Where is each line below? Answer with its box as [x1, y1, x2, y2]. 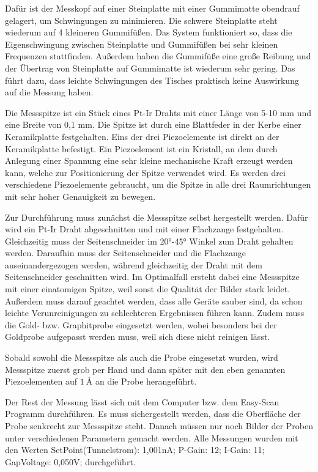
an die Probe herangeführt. [95, 375, 197, 388]
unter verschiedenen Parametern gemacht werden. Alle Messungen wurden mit [5, 431, 298, 444]
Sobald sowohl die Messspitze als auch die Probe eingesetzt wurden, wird [5, 351, 278, 364]
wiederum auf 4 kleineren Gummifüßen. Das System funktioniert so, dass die [5, 26, 292, 39]
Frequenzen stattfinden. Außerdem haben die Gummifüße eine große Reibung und [5, 50, 311, 62]
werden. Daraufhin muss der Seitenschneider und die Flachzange [5, 246, 246, 259]
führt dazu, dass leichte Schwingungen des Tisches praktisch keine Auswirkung [5, 73, 299, 86]
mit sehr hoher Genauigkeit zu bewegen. [5, 190, 156, 202]
